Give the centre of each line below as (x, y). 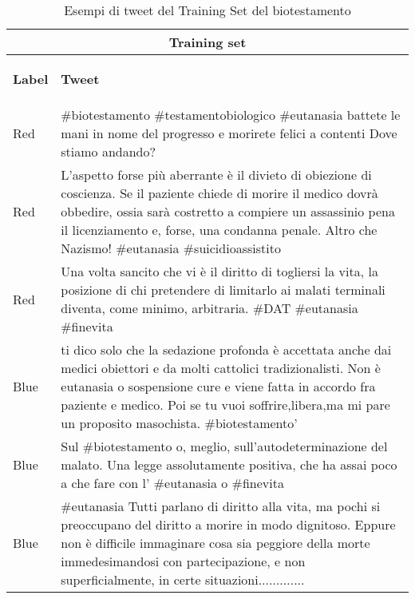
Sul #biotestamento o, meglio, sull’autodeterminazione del (224, 446)
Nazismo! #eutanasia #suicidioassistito (171, 248)
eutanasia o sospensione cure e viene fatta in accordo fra (218, 386)
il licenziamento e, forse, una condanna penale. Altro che (219, 230)
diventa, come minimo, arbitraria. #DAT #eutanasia (209, 308)
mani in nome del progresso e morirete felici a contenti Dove (229, 133)
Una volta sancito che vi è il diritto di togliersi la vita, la (219, 271)
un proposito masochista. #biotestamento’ (179, 423)
